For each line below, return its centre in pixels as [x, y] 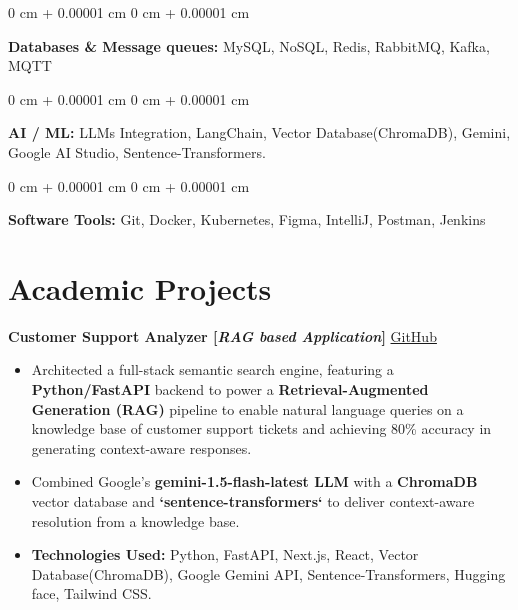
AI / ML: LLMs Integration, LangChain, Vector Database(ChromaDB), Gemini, [259, 132]
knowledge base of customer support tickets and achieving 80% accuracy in [261, 428]
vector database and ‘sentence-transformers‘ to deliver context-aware [253, 501]
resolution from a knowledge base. [135, 520]
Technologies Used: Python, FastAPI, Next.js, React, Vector [225, 554]
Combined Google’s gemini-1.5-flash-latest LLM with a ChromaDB [254, 481]
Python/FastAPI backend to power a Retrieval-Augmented [230, 389]
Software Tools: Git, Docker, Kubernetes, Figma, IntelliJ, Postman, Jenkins [247, 219]
